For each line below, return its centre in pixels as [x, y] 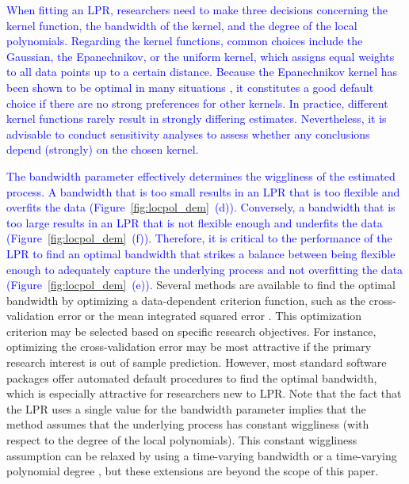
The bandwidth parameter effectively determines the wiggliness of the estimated [201, 175]
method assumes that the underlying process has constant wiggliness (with [188, 424]
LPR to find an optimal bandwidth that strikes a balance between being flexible [201, 253]
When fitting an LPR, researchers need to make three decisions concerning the [197, 10]
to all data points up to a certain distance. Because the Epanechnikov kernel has [202, 72]
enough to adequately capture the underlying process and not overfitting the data [205, 269]
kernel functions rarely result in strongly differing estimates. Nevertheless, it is [197, 118]
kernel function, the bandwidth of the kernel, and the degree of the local [182, 25]
